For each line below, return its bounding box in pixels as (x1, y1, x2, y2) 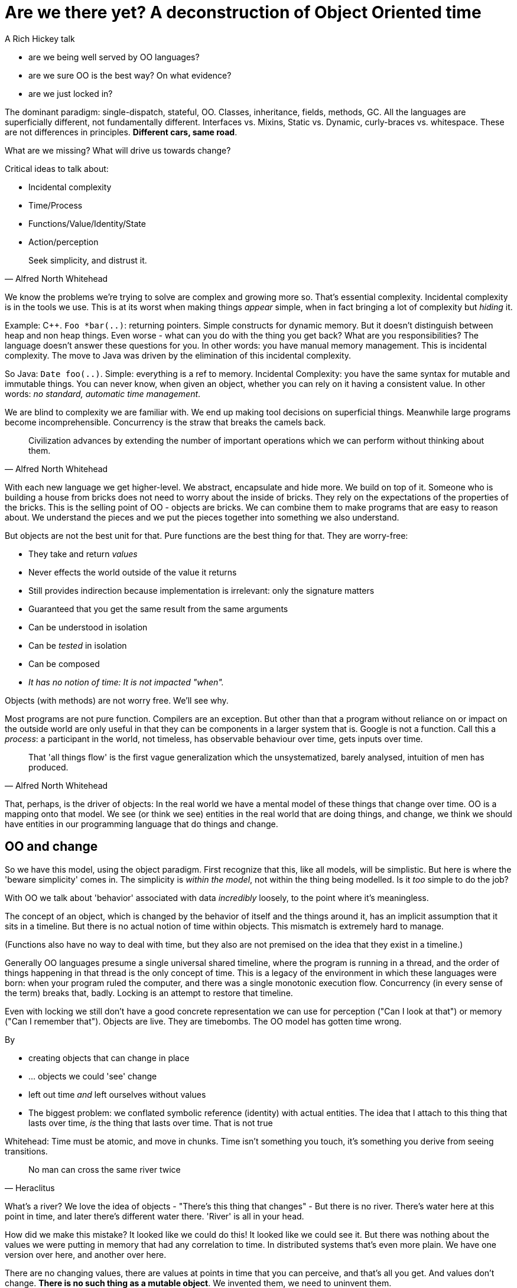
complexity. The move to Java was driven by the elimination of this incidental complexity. (5, 350, 352, 360)
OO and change (5, 839, 98, 854)
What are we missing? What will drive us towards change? (5, 145, 231, 155)
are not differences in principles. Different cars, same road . (5, 126, 238, 137)
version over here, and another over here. (5, 1249, 167, 1260)
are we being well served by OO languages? (28, 51, 200, 62)
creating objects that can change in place (28, 1052, 190, 1063)
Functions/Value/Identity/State (28, 218, 146, 229)
